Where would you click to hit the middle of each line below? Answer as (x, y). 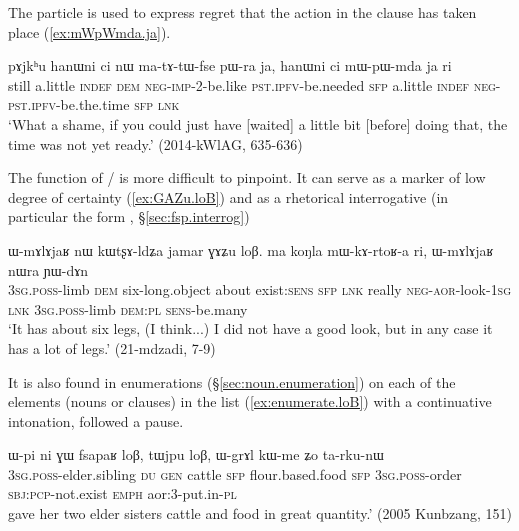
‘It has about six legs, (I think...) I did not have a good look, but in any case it (250, 328)
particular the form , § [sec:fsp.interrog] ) (129, 216)
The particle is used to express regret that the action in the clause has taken (242, 12)
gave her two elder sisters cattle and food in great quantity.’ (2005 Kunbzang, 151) (260, 513)
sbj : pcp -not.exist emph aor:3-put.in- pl (122, 493)
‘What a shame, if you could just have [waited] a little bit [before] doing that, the (258, 123)
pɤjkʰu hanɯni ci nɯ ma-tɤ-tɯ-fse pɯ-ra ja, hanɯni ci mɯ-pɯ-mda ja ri (230, 65)
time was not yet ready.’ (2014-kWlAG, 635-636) (155, 143)
